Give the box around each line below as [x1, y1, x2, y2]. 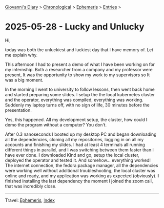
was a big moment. [5, 77, 43, 83]
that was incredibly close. [5, 183, 57, 189]
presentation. [5, 107, 32, 113]
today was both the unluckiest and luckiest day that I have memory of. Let [5, 46, 154, 53]
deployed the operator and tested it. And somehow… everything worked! [5, 157, 151, 163]
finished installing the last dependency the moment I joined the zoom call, [5, 178, 153, 184]
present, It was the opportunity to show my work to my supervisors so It [5, 72, 150, 78]
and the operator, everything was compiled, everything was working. [5, 97, 143, 103]
